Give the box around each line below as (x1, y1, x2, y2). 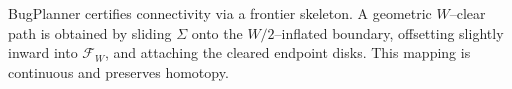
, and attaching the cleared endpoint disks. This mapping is (105, 42, 471, 63)
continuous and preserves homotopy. (8, 61, 229, 82)
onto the (191, 22, 243, 43)
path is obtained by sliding (8, 22, 172, 43)
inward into (8, 42, 78, 63)
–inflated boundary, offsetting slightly (274, 22, 504, 43)
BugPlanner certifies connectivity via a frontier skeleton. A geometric (8, 3, 432, 23)
